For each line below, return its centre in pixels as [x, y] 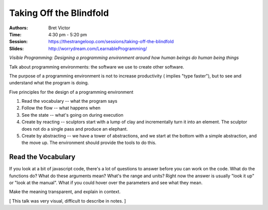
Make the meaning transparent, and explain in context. [65, 192]
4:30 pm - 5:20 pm [68, 34]
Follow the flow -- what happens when [61, 108]
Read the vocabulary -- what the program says [69, 101]
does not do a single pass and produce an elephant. [75, 129]
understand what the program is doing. [49, 83]
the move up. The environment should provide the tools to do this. [89, 143]
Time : [15, 34]
